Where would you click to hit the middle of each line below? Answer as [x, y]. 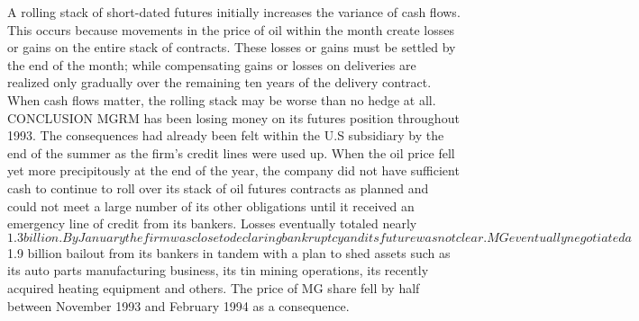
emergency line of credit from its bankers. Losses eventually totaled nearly [212, 223]
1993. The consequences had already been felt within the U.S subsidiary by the [226, 135]
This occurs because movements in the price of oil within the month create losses [231, 29]
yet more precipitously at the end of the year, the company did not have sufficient [233, 170]
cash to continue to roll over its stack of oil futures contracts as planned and [218, 187]
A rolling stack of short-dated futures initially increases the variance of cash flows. [234, 12]
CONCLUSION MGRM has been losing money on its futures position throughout [233, 117]
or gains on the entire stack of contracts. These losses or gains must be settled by [232, 47]
